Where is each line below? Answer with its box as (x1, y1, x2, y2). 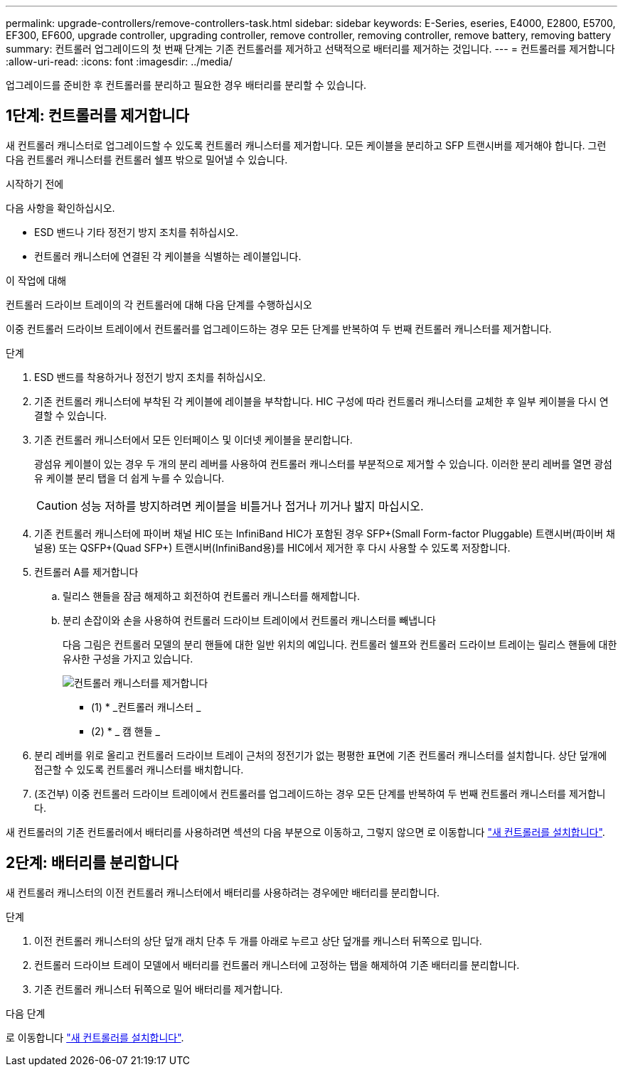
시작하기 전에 (6, 177, 64, 190)
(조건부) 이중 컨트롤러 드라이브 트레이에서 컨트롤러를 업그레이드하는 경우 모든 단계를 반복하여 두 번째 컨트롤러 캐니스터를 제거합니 (34, 787, 606, 800)
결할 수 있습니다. (34, 409, 107, 422)
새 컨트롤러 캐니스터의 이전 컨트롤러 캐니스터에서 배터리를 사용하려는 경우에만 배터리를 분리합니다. (6, 886, 440, 899)
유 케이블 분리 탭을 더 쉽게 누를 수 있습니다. (34, 471, 225, 484)
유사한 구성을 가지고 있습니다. (63, 652, 193, 665)
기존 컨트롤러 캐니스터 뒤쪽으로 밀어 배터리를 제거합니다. (34, 982, 283, 995)
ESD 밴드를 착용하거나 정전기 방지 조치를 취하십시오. (34, 370, 266, 383)
